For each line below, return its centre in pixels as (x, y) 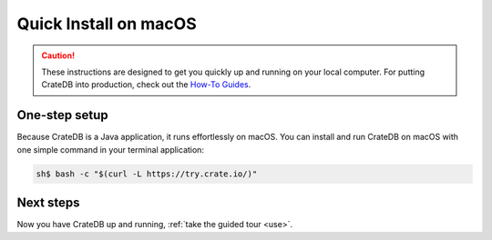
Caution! (58, 55)
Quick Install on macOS (107, 24)
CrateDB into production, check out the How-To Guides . (146, 85)
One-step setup (62, 115)
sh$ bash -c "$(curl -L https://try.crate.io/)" (147, 174)
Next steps (48, 203)
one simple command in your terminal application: (111, 149)
